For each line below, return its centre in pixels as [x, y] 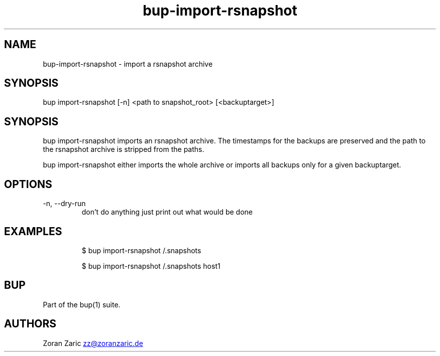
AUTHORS [30, 324]
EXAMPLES [33, 231]
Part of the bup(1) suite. [82, 304]
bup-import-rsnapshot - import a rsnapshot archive [128, 64]
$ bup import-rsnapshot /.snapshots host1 [151, 266]
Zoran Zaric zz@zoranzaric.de [93, 343]
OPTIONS [28, 184]
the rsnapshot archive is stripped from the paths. [124, 149]
